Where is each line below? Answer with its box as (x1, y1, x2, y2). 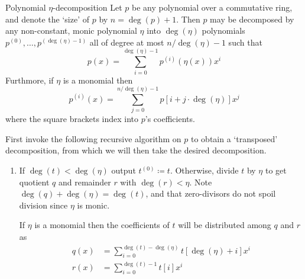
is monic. (77, 198, 110, 211)
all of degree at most (89, 36, 164, 48)
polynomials (202, 24, 245, 37)
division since (19, 198, 68, 211)
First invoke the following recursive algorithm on (5, 132, 181, 145)
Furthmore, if (5, 73, 54, 86)
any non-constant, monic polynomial (5, 24, 137, 37)
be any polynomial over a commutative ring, (132, 1, 293, 13)
